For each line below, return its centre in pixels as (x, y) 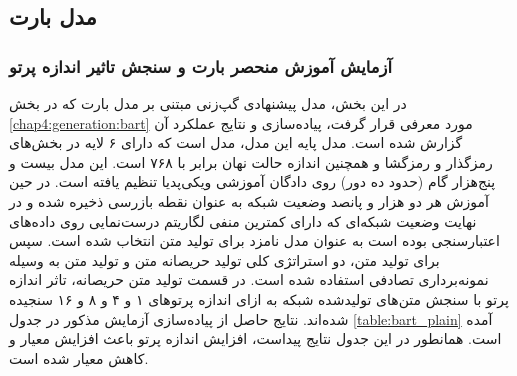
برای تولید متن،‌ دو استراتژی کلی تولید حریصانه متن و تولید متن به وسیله (224, 259)
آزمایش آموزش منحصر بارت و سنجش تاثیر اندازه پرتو (200, 65)
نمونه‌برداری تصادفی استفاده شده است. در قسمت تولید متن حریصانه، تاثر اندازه (249, 279)
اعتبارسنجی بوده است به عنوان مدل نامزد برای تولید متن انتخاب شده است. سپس (254, 240)
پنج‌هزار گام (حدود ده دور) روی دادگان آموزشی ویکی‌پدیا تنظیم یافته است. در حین (252, 181)
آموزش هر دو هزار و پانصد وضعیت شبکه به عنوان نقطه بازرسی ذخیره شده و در (249, 200)
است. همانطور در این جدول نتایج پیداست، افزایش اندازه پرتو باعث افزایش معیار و (255, 338)
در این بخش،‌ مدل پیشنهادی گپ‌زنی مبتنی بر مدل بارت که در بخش (208, 103)
